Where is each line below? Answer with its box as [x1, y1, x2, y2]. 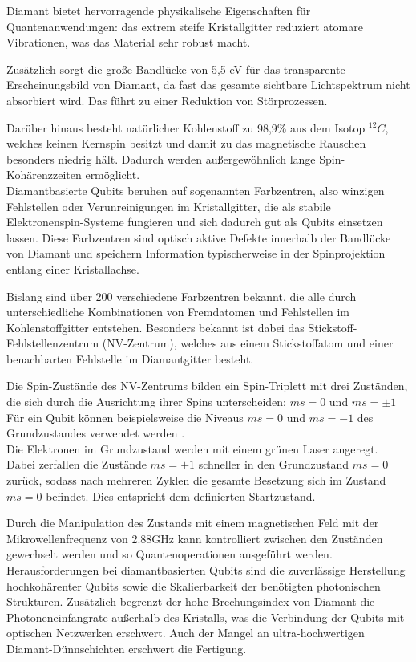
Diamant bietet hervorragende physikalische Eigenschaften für [6, 2, 311, 18]
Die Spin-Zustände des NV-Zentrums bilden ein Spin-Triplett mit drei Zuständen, [6, 377, 408, 394]
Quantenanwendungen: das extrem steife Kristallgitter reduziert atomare [6, 18, 363, 35]
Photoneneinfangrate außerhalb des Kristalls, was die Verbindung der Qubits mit [6, 608, 405, 625]
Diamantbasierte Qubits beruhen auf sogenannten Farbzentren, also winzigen [6, 181, 385, 198]
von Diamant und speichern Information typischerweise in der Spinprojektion [6, 245, 386, 262]
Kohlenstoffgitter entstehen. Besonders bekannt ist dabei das [6, 319, 305, 335]
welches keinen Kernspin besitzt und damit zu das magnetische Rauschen [6, 135, 366, 152]
